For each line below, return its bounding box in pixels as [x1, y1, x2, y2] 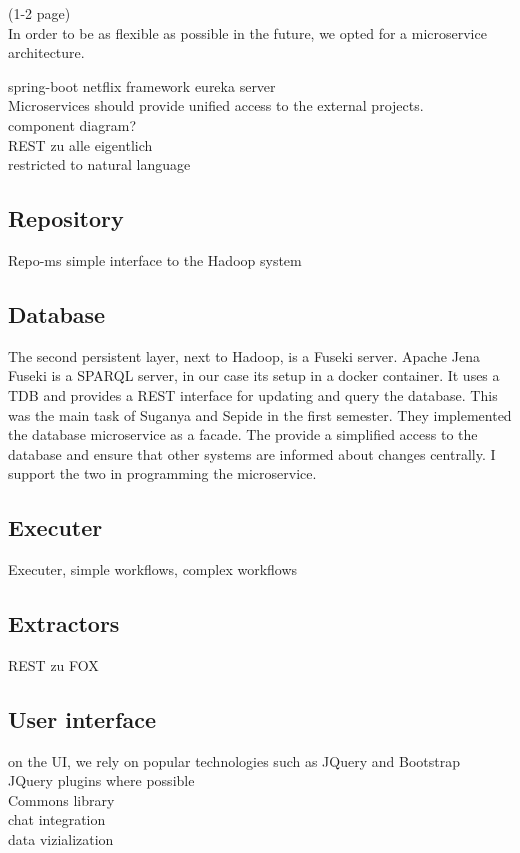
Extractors [8, 608, 120, 639]
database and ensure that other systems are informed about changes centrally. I [8, 443, 496, 464]
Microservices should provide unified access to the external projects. [8, 95, 424, 116]
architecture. [8, 42, 85, 63]
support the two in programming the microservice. [8, 463, 317, 484]
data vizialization [8, 829, 114, 850]
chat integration [8, 809, 106, 830]
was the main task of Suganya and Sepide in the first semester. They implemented [8, 404, 512, 425]
